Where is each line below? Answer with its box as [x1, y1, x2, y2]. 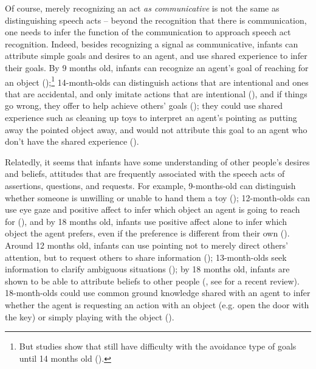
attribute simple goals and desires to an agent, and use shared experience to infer [5, 49, 307, 62]
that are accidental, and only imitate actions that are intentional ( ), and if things [5, 87, 307, 100]
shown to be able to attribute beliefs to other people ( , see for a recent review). [5, 274, 300, 287]
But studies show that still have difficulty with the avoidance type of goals [19, 340, 297, 353]
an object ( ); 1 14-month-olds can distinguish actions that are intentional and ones [5, 74, 309, 88]
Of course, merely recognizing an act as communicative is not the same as [5, 2, 280, 14]
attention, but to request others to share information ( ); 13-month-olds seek [5, 250, 287, 263]
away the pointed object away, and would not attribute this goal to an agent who [5, 123, 307, 136]
